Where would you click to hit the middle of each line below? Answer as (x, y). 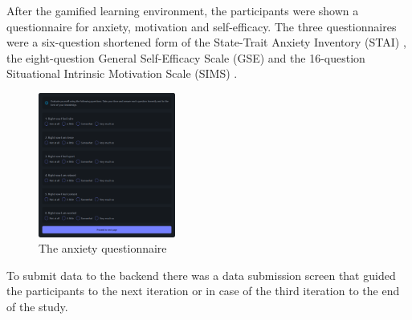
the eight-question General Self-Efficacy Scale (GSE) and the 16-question (186, 57)
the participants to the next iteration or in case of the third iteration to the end (203, 291)
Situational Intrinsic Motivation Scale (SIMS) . (122, 73)
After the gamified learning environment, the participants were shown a (183, 10)
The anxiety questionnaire (103, 248)
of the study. (37, 306)
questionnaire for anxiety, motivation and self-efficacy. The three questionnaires (202, 26)
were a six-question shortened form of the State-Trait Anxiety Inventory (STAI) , (206, 42)
